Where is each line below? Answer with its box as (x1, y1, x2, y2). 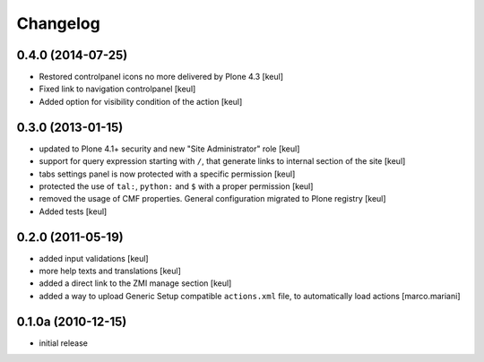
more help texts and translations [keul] (39, 265, 181, 276)
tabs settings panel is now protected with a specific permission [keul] (39, 168, 296, 179)
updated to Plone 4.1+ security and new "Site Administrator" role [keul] (39, 143, 300, 154)
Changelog (16, 13, 100, 33)
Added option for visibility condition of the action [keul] (39, 96, 243, 107)
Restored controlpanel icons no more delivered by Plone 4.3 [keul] (39, 72, 284, 82)
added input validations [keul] (39, 253, 149, 263)
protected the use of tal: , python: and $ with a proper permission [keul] (39, 180, 314, 192)
